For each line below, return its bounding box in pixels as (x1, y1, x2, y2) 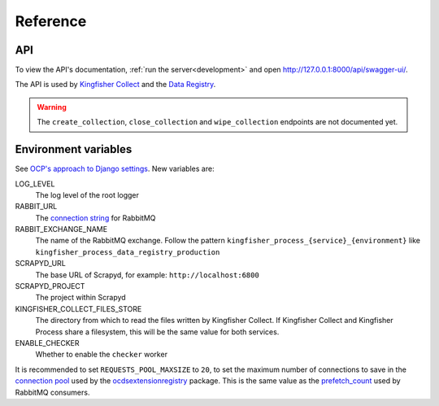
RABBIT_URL (15, 202, 58, 212)
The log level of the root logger (35, 190, 140, 199)
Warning (37, 102, 67, 111)
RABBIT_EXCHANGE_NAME (15, 225, 108, 234)
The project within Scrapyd (35, 293, 126, 303)
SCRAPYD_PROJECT (15, 282, 85, 291)
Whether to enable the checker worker (35, 350, 168, 360)
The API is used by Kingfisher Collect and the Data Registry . (15, 80, 216, 89)
